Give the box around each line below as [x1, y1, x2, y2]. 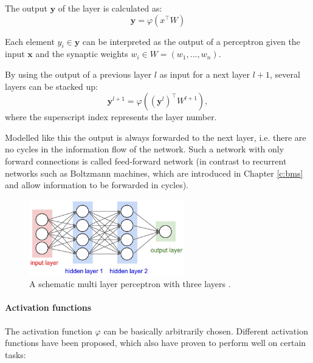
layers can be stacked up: [5, 80, 98, 92]
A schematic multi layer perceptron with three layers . [29, 277, 231, 290]
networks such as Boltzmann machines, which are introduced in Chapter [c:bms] [5, 166, 303, 179]
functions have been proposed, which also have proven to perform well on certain [5, 336, 306, 349]
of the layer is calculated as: [58, 2, 162, 14]
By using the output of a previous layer [5, 67, 152, 80]
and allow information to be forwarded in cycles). [5, 178, 188, 191]
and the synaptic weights [35, 47, 128, 60]
